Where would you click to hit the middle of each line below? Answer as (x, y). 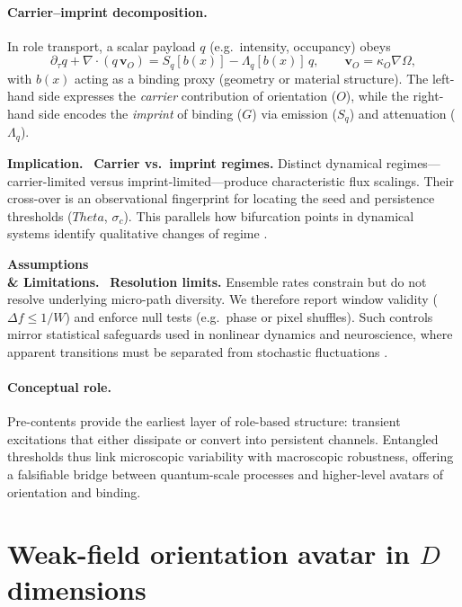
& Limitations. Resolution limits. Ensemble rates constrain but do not (217, 281)
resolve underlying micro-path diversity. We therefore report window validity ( (222, 299)
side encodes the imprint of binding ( (141, 114)
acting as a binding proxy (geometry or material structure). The (252, 78)
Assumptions (48, 263)
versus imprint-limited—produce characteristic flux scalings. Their (271, 180)
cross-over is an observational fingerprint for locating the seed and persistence (221, 198)
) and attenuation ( (402, 114)
